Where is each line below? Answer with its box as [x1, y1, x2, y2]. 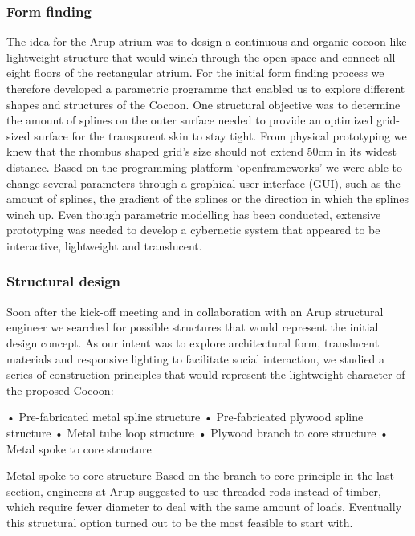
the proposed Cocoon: [6, 381, 114, 398]
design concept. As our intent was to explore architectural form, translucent [6, 334, 380, 351]
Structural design [6, 271, 121, 291]
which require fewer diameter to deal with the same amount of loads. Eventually [6, 498, 402, 515]
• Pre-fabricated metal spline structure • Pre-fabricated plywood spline [6, 408, 364, 425]
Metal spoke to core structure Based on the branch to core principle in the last [6, 467, 394, 484]
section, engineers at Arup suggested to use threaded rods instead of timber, [6, 482, 381, 499]
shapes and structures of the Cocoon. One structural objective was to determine [6, 95, 401, 112]
